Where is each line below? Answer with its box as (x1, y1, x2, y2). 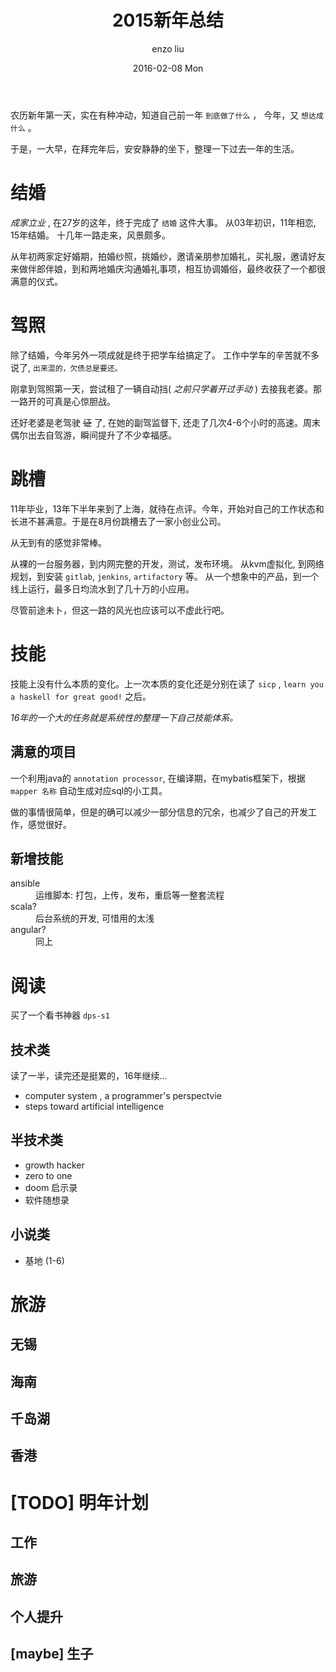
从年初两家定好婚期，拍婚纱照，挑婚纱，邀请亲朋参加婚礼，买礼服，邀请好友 (10, 250, 326, 262)
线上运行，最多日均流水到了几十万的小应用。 (10, 582, 195, 595)
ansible (10, 877, 41, 890)
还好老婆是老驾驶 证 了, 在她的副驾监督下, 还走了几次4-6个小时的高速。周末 (10, 416, 321, 428)
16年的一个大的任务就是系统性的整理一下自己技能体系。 (10, 711, 239, 723)
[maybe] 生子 (10, 1646, 94, 1663)
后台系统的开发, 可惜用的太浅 (35, 912, 155, 925)
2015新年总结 (111, 9, 224, 32)
